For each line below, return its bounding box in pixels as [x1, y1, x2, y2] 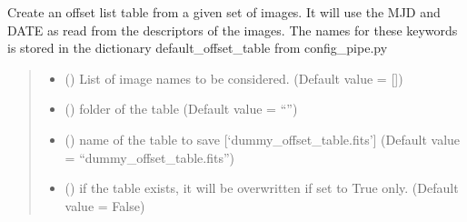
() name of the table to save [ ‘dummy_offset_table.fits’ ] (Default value [65, 129, 461, 148]
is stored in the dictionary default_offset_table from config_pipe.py [7, 38, 388, 57]
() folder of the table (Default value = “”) [65, 99, 298, 118]
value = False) [65, 196, 145, 215]
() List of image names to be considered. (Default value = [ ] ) [65, 68, 403, 87]
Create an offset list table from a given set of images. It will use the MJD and [7, 3, 441, 21]
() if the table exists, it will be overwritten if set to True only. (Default [65, 178, 459, 197]
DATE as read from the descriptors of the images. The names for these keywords [7, 20, 458, 39]
